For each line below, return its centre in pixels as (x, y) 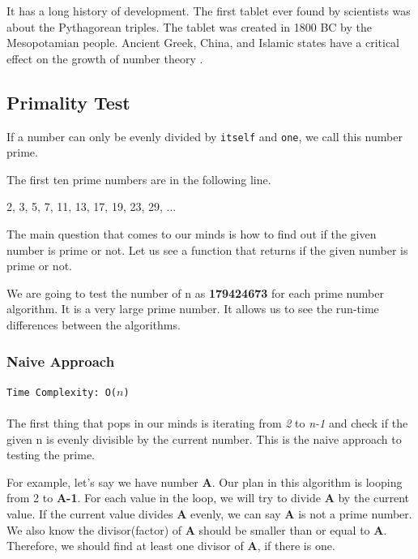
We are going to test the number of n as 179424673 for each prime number (195, 292)
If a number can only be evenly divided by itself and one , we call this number (205, 136)
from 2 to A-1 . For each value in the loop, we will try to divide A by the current (208, 498)
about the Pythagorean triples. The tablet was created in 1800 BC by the (189, 26)
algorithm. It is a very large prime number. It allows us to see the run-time (193, 309)
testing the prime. (51, 455)
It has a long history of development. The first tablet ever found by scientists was (209, 11)
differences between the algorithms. (94, 324)
